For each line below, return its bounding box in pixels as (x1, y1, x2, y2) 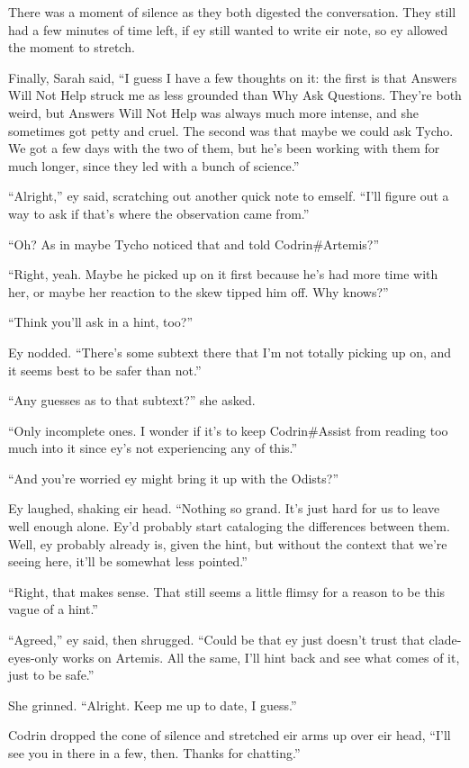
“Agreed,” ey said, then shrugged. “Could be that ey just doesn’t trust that (8, 630, 425, 649)
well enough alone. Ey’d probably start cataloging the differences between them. (8, 517, 450, 536)
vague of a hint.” (8, 600, 98, 619)
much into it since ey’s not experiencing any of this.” (8, 438, 298, 457)
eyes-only (8, 647, 59, 666)
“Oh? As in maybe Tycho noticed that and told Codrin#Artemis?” (8, 234, 380, 253)
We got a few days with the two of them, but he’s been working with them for (8, 139, 440, 158)
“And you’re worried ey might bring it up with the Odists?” (8, 468, 339, 487)
